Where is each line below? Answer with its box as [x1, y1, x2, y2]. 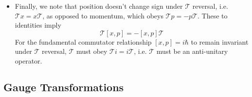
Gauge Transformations [3, 79, 124, 94]
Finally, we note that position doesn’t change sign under [15, 1, 183, 11]
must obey [76, 46, 108, 56]
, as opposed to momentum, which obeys [42, 10, 163, 20]
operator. [15, 55, 42, 65]
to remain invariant [191, 36, 249, 47]
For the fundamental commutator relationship [15, 36, 152, 47]
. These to [198, 10, 228, 20]
